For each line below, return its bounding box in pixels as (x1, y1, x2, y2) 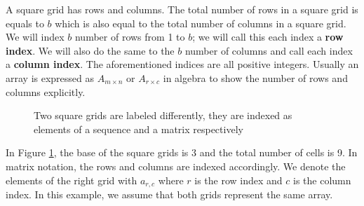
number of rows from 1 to (74, 29, 185, 44)
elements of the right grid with (6, 172, 137, 187)
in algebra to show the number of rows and (163, 70, 348, 85)
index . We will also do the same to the (6, 43, 175, 57)
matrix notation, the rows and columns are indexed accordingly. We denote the (6, 158, 346, 173)
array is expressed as (6, 70, 95, 85)
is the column (292, 172, 351, 187)
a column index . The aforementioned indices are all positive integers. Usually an (6, 57, 359, 71)
